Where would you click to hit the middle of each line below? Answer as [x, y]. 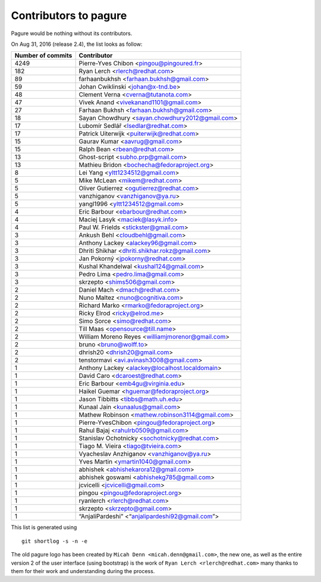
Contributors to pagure [69, 15]
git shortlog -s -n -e [55, 541]
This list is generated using [44, 527]
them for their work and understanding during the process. [83, 571]
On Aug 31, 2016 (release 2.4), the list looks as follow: [77, 44]
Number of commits [43, 55]
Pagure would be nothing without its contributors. [72, 33]
